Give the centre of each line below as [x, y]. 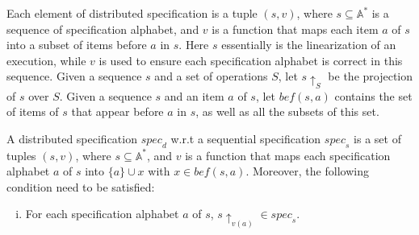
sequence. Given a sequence [74, 76]
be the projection [371, 76]
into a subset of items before [77, 45]
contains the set [373, 95]
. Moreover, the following [307, 171]
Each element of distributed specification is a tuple [132, 13]
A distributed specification [72, 138]
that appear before [117, 111]
